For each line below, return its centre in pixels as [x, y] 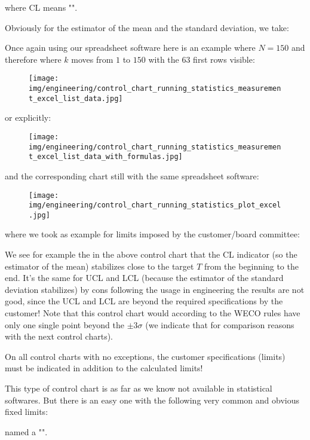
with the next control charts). [59, 336]
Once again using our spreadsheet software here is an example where [130, 48]
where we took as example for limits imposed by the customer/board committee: [152, 234]
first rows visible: [224, 59]
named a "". [26, 431]
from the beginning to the [251, 266]
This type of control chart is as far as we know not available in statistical [139, 388]
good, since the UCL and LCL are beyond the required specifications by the [144, 301]
